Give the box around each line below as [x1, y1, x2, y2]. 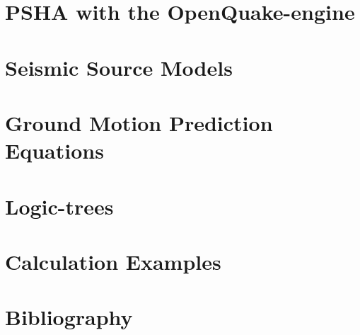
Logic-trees [5, 191, 114, 220]
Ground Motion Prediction [5, 108, 273, 137]
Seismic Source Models [5, 52, 233, 81]
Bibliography [5, 302, 133, 331]
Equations [5, 136, 104, 165]
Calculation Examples [5, 246, 221, 276]
